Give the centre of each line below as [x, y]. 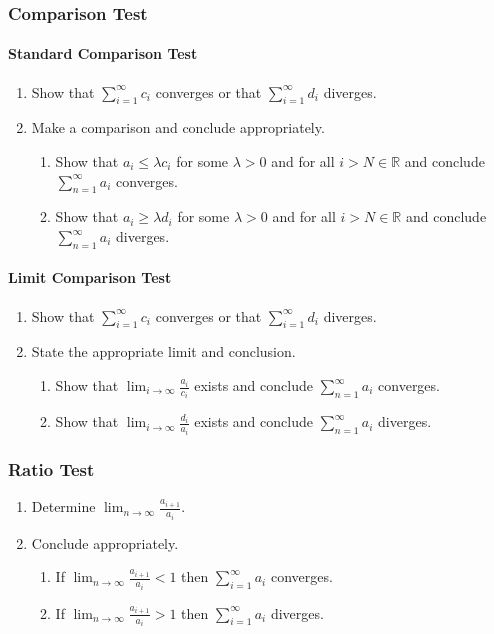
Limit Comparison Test [90, 277]
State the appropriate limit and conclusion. [163, 351]
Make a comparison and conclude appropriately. [178, 127]
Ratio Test [51, 468]
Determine [63, 506]
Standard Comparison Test [103, 53]
